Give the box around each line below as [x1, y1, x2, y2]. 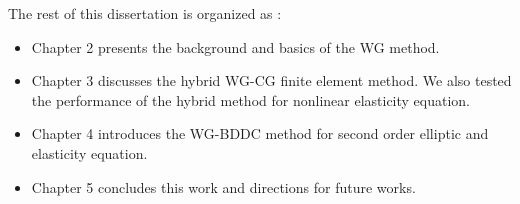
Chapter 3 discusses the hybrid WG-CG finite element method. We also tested [31, 70, 512, 91]
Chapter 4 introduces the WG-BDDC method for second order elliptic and [31, 123, 489, 144]
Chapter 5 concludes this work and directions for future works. [31, 176, 416, 197]
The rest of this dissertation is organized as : [8, 3, 282, 23]
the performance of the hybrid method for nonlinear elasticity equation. [31, 89, 471, 110]
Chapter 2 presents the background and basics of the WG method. [31, 36, 440, 57]
